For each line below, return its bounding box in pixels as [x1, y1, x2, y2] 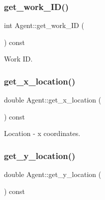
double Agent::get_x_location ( [4, 94, 102, 105]
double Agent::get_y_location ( [4, 169, 102, 179]
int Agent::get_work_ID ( [4, 20, 84, 30]
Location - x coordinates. [4, 128, 81, 138]
